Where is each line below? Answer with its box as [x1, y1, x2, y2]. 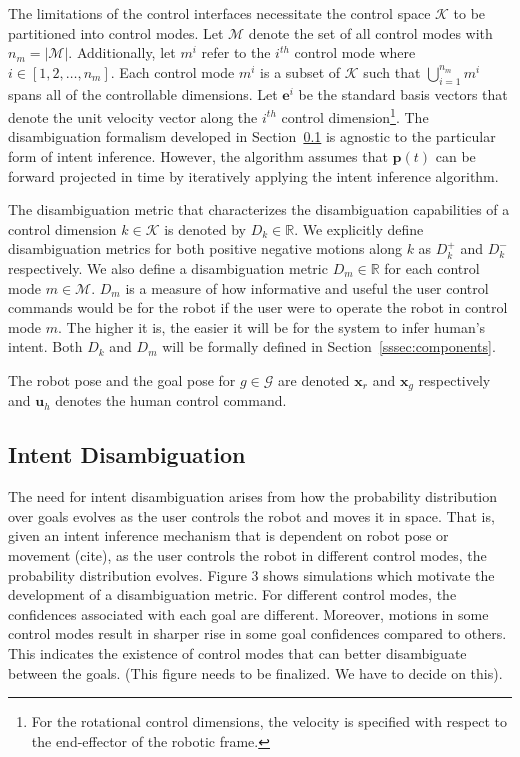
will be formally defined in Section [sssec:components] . [162, 336, 496, 357]
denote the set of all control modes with [248, 22, 493, 43]
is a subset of [260, 61, 341, 82]
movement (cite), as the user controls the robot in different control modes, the [8, 544, 487, 565]
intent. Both [8, 336, 83, 357]
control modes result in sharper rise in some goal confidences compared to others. [8, 623, 507, 644]
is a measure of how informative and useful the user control [125, 277, 489, 298]
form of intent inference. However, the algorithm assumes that [8, 146, 388, 167]
